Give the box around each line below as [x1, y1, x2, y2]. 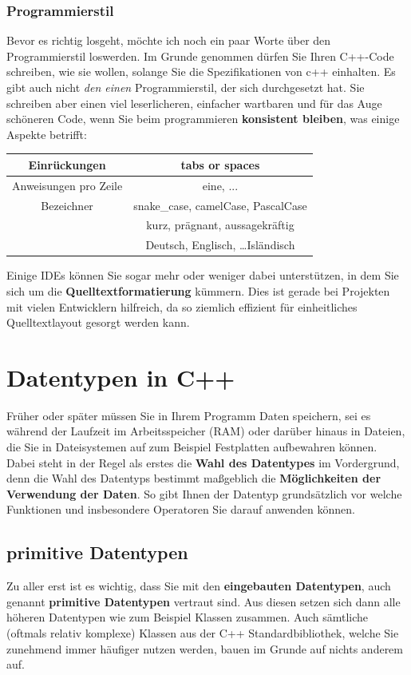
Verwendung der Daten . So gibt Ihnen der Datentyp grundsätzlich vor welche [6, 485, 402, 502]
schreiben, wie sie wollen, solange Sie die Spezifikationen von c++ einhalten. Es [6, 63, 396, 80]
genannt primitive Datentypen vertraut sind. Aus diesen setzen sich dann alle [6, 593, 401, 609]
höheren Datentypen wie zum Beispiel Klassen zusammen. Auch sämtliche [6, 609, 369, 625]
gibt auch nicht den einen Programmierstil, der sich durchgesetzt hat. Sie [6, 79, 365, 95]
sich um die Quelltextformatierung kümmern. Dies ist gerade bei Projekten [6, 282, 390, 299]
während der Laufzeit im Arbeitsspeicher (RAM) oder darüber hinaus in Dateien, [6, 423, 405, 439]
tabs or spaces [180, 156, 260, 173]
